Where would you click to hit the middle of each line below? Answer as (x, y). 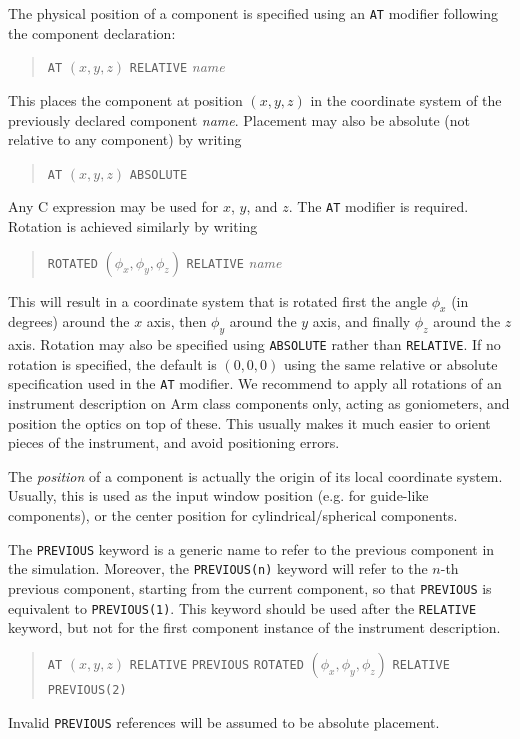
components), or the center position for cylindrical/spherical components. (233, 515)
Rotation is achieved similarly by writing (133, 226)
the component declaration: (92, 32)
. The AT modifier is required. (378, 206)
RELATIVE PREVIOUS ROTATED (216, 664)
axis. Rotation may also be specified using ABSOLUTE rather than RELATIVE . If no (254, 344)
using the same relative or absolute (390, 363)
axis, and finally (361, 321)
